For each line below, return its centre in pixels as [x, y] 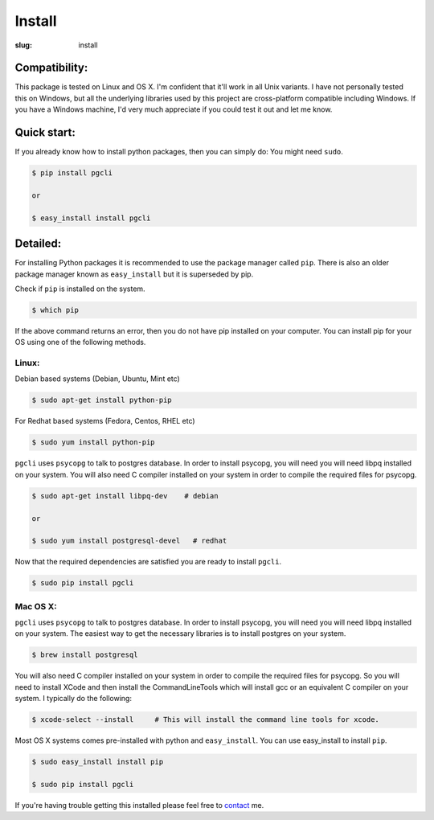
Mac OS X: [36, 606]
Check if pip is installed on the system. [80, 289]
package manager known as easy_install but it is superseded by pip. [134, 274]
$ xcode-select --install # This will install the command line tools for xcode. [205, 720]
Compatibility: [51, 68]
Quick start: [45, 133]
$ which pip [55, 310]
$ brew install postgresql [85, 655]
